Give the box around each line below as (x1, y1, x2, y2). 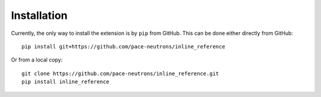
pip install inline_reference (21, 79, 110, 85)
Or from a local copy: (11, 56, 63, 63)
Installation (11, 9, 68, 22)
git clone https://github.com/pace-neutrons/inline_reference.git (21, 70, 219, 77)
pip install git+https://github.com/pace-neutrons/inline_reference (21, 43, 225, 50)
